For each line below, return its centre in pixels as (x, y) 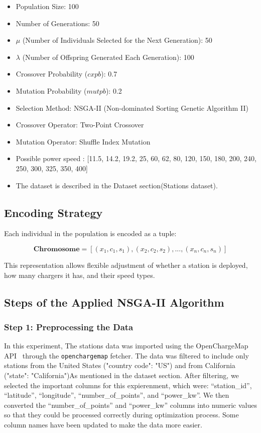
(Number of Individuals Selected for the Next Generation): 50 (117, 40)
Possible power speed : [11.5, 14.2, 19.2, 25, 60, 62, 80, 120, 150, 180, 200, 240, (136, 158)
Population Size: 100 (47, 6)
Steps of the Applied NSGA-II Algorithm (114, 302)
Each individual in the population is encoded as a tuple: (90, 233)
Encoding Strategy (53, 212)
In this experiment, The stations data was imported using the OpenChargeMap (126, 346)
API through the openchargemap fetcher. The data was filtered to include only (126, 355)
